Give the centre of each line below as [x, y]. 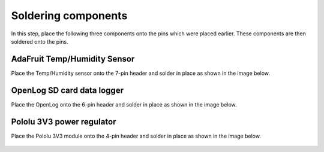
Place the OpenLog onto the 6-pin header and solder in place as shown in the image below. [124, 104]
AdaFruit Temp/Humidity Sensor [73, 59]
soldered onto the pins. [40, 41]
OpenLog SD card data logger [67, 90]
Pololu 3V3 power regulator [64, 122]
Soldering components [69, 16]
